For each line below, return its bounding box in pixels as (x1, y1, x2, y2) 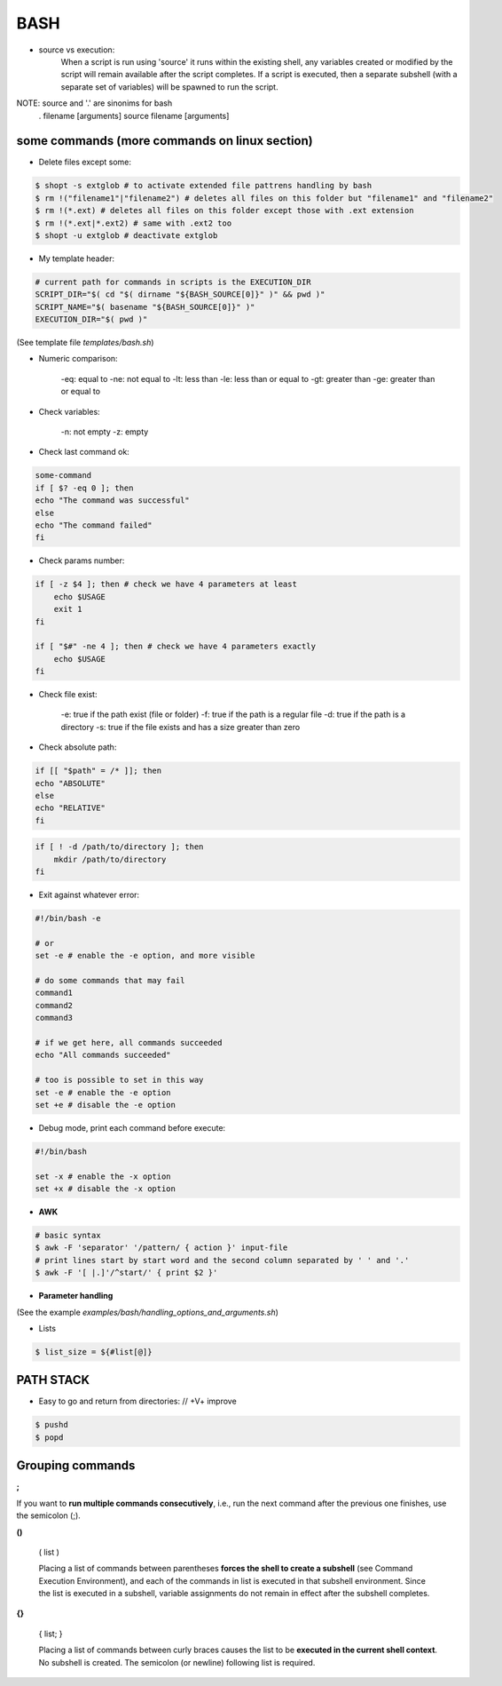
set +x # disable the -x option (35, 1184, 176, 1194)
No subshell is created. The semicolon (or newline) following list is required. (38, 1657, 316, 1667)
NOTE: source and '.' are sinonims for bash (16, 98, 173, 108)
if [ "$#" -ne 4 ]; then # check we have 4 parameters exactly (35, 641, 317, 652)
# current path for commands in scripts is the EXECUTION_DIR (35, 276, 311, 287)
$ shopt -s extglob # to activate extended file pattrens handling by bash (35, 180, 373, 191)
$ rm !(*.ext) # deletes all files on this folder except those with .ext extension (35, 205, 414, 216)
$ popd (35, 1432, 64, 1443)
